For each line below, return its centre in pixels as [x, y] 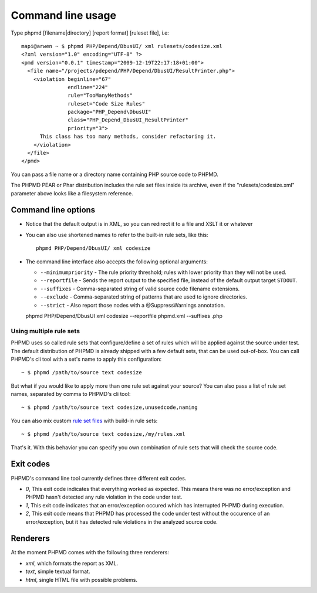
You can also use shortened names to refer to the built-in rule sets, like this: [117, 235]
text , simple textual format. [58, 571]
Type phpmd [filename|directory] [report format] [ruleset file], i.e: [90, 33]
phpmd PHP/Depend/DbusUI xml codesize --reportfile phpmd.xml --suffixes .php [124, 316]
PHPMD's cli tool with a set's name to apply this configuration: [86, 359]
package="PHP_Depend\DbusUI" [110, 112]
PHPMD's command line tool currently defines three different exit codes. [99, 478]
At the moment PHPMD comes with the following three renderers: [90, 553]
